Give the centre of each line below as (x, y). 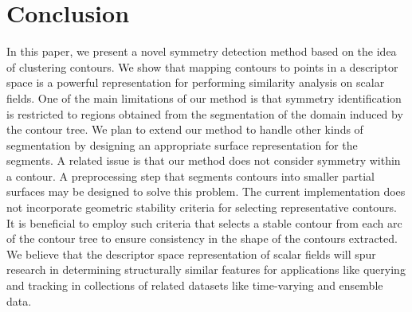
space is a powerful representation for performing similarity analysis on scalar (196, 82)
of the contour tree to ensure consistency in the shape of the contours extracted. (202, 238)
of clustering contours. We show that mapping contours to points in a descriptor (202, 66)
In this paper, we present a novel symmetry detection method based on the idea (202, 51)
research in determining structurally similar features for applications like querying (206, 269)
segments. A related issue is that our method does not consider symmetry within (204, 160)
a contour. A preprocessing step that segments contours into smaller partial (190, 175)
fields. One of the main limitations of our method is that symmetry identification (204, 97)
